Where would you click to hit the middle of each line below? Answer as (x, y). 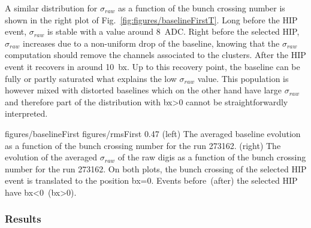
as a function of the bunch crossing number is (202, 8)
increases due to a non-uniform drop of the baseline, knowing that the (151, 43)
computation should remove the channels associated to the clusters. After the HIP (155, 55)
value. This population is (243, 78)
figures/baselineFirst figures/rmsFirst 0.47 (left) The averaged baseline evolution (153, 133)
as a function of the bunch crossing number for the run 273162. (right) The (143, 145)
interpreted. (26, 113)
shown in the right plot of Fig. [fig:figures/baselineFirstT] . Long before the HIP (151, 19)
